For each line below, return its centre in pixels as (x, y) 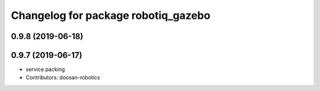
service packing (45, 69)
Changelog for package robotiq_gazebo (111, 15)
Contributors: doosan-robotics (63, 77)
